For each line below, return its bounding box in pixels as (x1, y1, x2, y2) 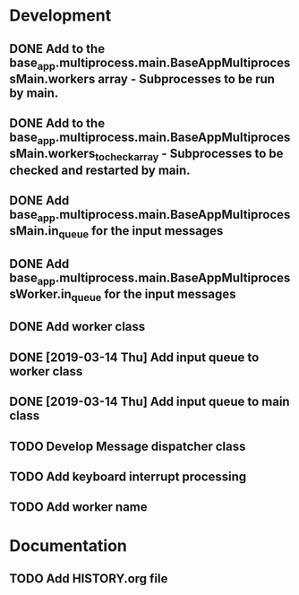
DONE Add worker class (9, 319, 146, 334)
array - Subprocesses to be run (98, 71, 276, 86)
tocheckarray (95, 151, 159, 164)
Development (9, 5, 112, 26)
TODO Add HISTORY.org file (9, 571, 168, 586)
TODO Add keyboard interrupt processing (9, 470, 247, 485)
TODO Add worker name (9, 499, 148, 515)
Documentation (9, 535, 128, 556)
